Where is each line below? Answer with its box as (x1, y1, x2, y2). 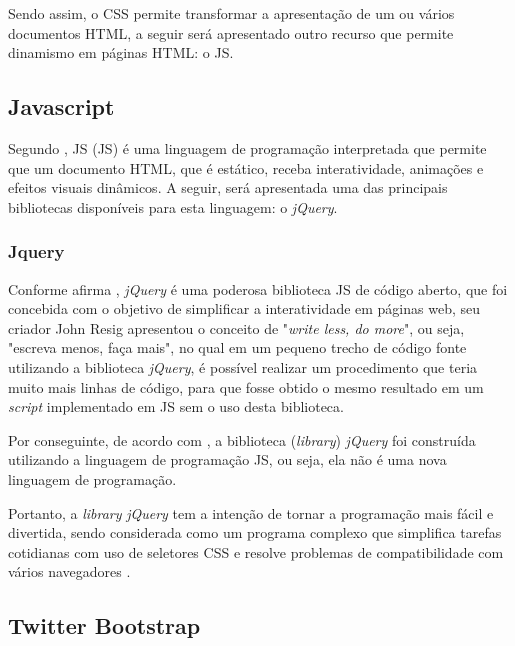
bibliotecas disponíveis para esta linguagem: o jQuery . (8, 196, 338, 217)
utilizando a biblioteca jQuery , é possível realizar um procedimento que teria (8, 356, 478, 377)
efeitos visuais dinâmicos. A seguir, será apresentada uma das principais (8, 177, 448, 198)
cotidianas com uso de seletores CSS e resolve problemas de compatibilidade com (8, 541, 504, 562)
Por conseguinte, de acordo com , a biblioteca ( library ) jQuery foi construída (8, 429, 476, 450)
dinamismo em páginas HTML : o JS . (8, 42, 234, 63)
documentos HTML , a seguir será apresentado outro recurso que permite (8, 22, 454, 43)
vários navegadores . (8, 561, 131, 582)
